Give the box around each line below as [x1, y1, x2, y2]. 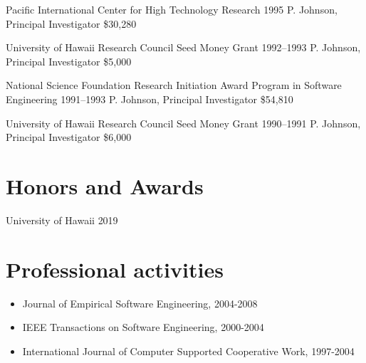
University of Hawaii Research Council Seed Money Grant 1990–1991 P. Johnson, [6, 115, 361, 130]
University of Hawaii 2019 [6, 212, 118, 227]
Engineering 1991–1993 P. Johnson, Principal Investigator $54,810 [6, 91, 293, 106]
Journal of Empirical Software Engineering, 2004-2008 [22, 295, 258, 310]
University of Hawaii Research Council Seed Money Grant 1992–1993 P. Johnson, [6, 40, 361, 55]
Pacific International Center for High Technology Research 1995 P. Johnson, [6, 2, 338, 16]
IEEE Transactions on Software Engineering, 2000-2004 [22, 320, 264, 335]
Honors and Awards [6, 171, 204, 200]
